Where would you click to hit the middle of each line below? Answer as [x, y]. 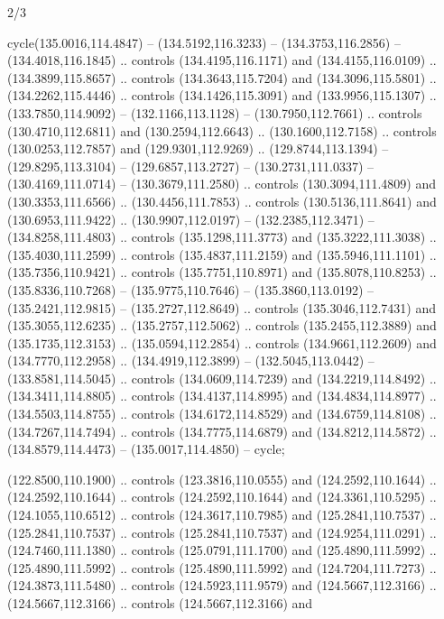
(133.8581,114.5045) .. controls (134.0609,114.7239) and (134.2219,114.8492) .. [222, 378]
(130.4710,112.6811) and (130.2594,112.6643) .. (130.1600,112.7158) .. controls [222, 130]
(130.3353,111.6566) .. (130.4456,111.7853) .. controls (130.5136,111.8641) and [222, 201]
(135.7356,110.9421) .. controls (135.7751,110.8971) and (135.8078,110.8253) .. [222, 272]
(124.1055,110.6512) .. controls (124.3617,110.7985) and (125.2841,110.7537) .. [222, 515]
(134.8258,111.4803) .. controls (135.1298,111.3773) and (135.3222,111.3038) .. [222, 237]
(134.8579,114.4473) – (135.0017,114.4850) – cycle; [146, 449]
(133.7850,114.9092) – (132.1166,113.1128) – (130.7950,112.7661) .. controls [215, 112]
